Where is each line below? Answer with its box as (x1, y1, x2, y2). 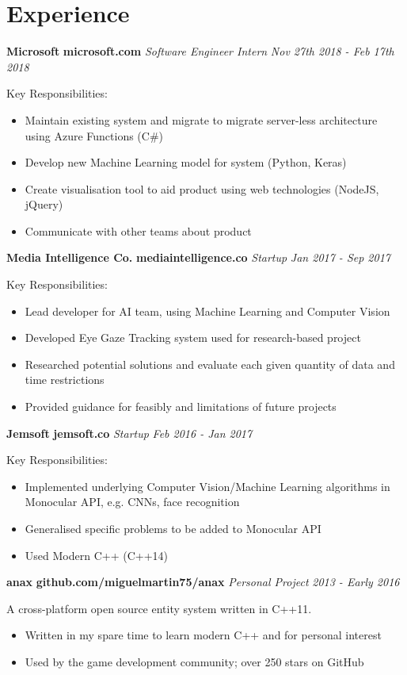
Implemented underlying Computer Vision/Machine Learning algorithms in (25, 477, 390, 494)
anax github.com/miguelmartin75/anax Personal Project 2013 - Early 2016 (6, 573, 400, 590)
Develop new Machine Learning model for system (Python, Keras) (25, 154, 347, 171)
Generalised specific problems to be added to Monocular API (25, 520, 321, 536)
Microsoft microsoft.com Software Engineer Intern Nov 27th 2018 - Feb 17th (6, 43, 394, 59)
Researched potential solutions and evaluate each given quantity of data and (25, 355, 395, 372)
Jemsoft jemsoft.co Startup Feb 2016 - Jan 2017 (6, 424, 253, 441)
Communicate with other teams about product (25, 222, 252, 239)
